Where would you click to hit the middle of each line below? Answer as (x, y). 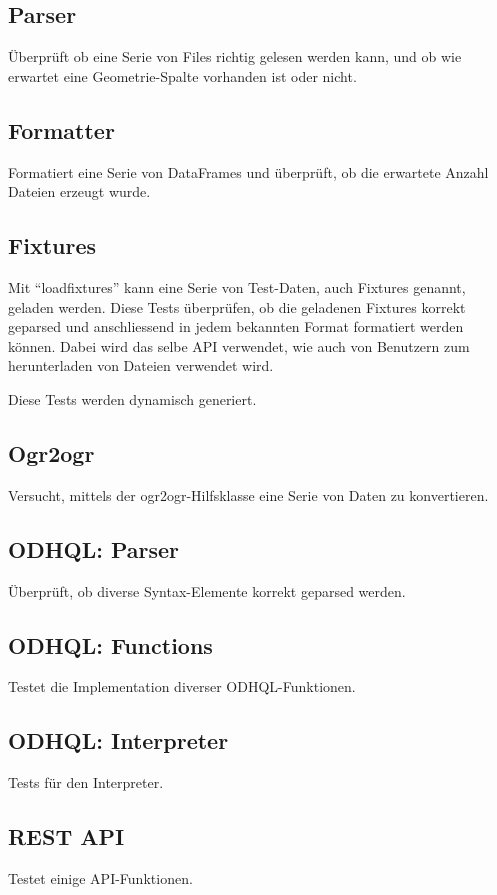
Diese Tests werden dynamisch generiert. (132, 398)
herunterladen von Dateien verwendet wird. (141, 365)
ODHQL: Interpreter (118, 740)
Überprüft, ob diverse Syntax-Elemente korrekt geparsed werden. (207, 590)
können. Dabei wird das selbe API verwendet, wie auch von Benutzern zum (239, 345)
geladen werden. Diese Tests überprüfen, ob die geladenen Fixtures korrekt (237, 306)
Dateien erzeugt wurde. (79, 191)
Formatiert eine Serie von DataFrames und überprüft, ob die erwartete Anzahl (248, 171)
